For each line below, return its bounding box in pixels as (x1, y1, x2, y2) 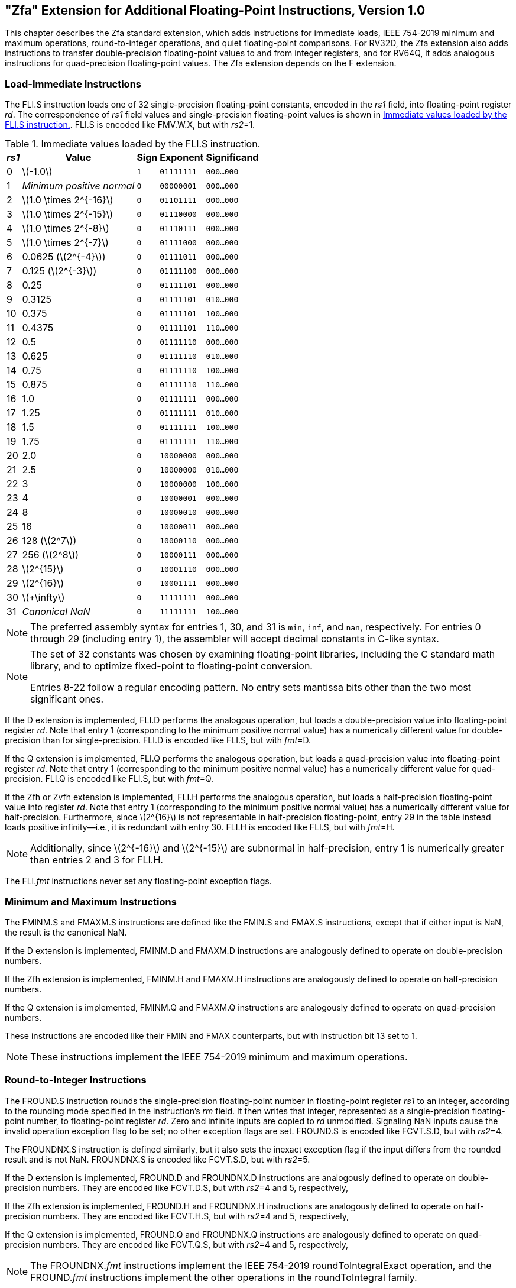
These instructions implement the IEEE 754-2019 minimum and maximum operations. (30, 1050, 408, 1063)
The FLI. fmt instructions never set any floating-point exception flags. (5, 876, 272, 886)
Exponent (160, 151, 204, 164)
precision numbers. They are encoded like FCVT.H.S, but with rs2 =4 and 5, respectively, (5, 1211, 349, 1221)
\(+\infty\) (22, 591, 65, 604)
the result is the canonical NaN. (5, 927, 127, 937)
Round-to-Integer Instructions (5, 1074, 147, 1086)
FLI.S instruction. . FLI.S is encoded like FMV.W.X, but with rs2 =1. (5, 119, 255, 130)
